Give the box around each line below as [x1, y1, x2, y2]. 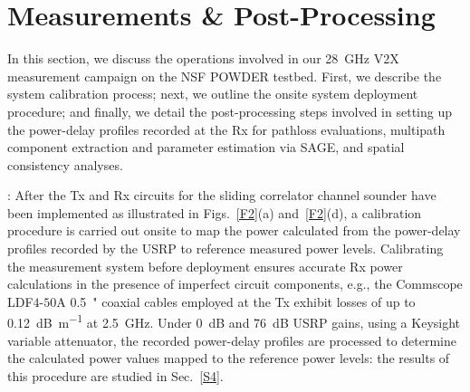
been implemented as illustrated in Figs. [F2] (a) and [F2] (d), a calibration [7, 203, 422, 222]
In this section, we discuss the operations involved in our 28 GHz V [7, 49, 384, 68]
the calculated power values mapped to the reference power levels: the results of [7, 349, 450, 368]
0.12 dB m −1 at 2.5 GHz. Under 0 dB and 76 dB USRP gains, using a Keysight [7, 311, 461, 332]
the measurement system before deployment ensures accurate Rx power [7, 256, 403, 275]
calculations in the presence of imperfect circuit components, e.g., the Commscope [7, 274, 463, 293]
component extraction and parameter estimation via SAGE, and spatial [7, 138, 405, 157]
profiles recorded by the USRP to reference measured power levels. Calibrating [7, 239, 444, 258]
